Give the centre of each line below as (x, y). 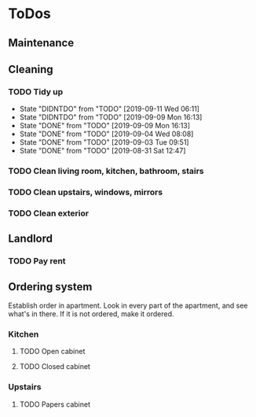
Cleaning (31, 69)
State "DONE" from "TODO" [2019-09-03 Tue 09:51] (104, 142)
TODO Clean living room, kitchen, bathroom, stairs (106, 172)
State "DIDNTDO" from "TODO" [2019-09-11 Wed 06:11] (110, 109)
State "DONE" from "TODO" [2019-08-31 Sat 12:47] (102, 151)
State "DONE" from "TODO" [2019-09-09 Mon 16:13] (105, 126)
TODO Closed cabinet (55, 367)
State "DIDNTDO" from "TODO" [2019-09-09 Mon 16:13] (111, 117)
